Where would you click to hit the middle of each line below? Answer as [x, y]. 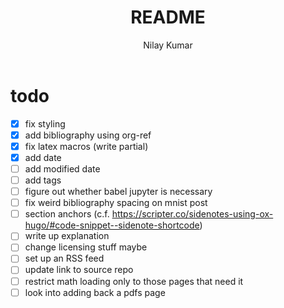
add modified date [62, 168]
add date [43, 157]
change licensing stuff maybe [86, 247]
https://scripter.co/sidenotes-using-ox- [192, 214]
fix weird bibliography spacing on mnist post [116, 203]
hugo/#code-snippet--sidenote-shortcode [112, 225]
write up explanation [67, 236]
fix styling [45, 123]
